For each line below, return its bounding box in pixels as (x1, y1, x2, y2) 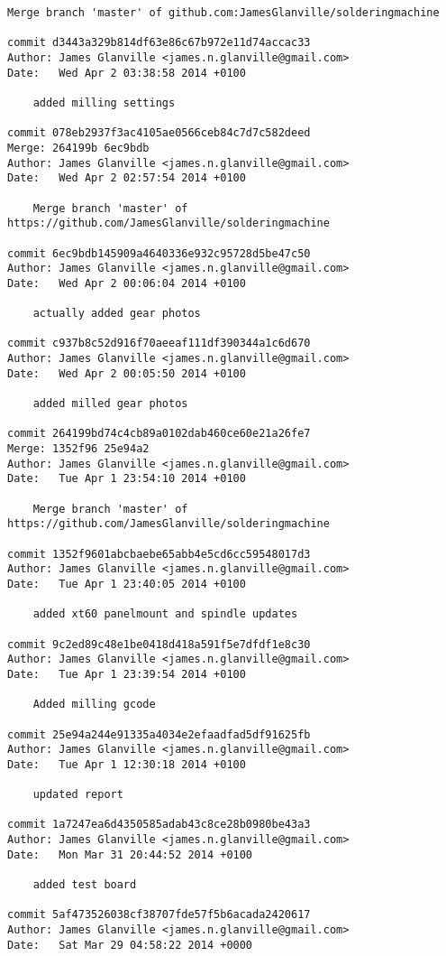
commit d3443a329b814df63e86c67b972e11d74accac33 (7, 36, 311, 50)
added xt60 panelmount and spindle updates (32, 608, 298, 621)
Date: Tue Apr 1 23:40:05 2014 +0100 (7, 577, 246, 590)
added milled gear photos (32, 397, 188, 411)
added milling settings (32, 96, 176, 109)
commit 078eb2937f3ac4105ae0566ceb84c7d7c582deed (7, 126, 311, 140)
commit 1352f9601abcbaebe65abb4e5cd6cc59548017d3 (7, 547, 311, 561)
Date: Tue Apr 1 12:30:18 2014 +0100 (7, 757, 246, 771)
